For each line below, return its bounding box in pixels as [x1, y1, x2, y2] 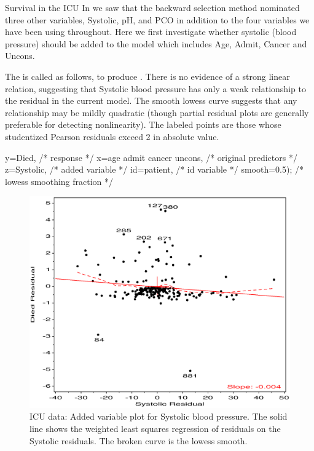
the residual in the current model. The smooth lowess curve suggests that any [5, 94, 297, 107]
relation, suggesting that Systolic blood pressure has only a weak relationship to [5, 82, 306, 95]
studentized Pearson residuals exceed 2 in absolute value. [5, 130, 219, 143]
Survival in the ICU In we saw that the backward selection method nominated [5, 1, 300, 14]
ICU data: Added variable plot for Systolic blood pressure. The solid [29, 410, 288, 423]
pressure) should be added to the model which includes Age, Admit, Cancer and [5, 37, 307, 50]
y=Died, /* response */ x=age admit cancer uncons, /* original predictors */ [5, 151, 297, 163]
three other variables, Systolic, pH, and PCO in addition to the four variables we [5, 13, 310, 26]
